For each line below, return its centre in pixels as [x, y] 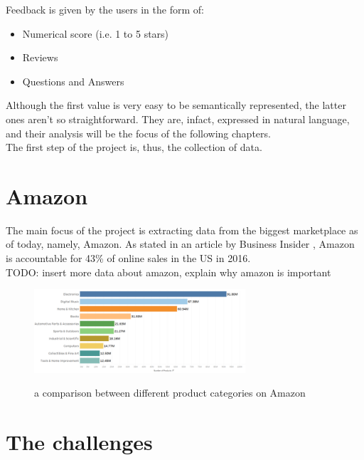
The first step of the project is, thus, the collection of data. [134, 147]
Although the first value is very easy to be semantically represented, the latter [176, 105]
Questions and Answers [73, 81]
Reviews [40, 57]
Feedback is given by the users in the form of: [105, 9]
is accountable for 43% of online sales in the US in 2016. [128, 258]
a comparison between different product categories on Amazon [170, 393]
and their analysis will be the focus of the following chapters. [138, 133]
